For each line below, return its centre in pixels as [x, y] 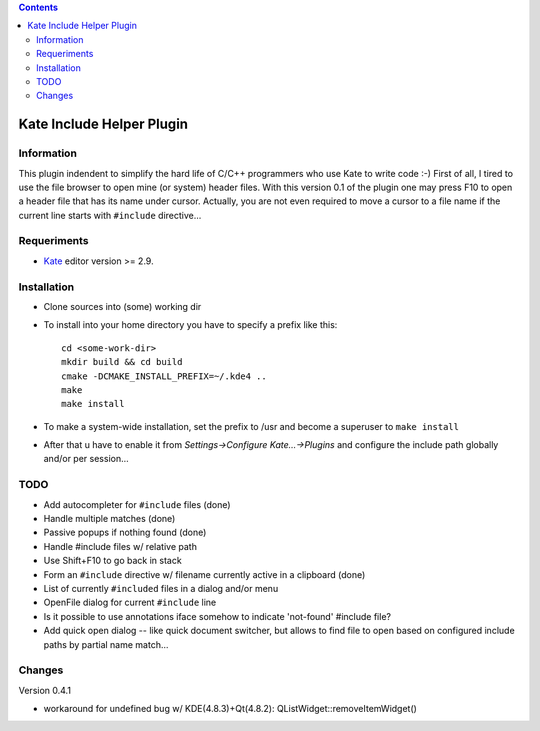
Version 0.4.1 [45, 690]
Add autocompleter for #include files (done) [137, 504]
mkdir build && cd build [122, 362]
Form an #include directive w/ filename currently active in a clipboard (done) [204, 574]
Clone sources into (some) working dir [122, 306]
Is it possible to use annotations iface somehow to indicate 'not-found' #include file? [217, 616]
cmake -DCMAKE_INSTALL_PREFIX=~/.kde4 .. [164, 376]
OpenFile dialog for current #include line [130, 602]
